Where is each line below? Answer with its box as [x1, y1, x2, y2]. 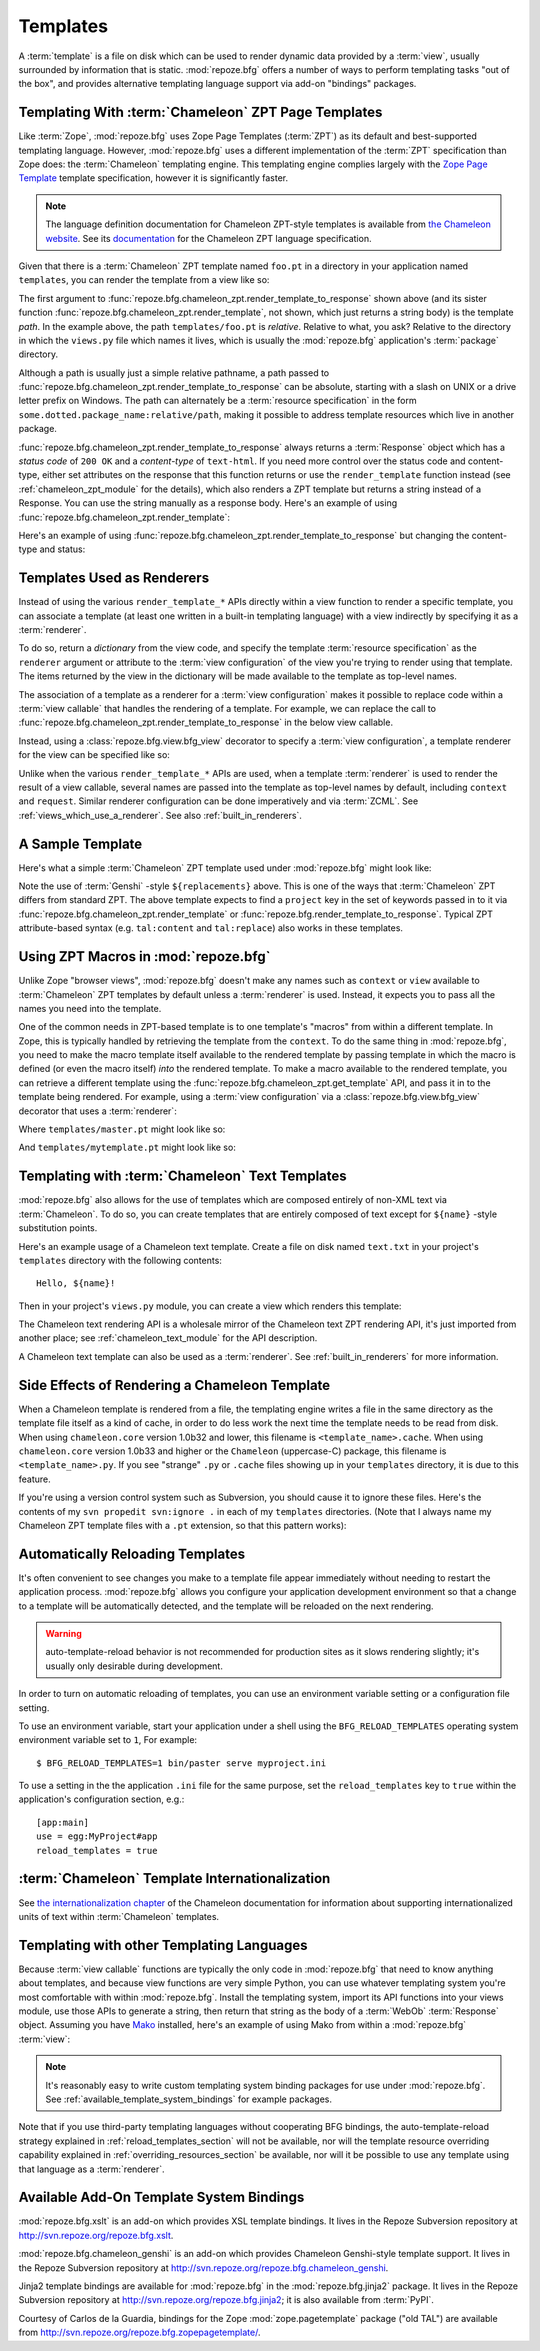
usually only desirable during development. [45, 1660, 224, 1672]
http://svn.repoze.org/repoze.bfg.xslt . [18, 2229, 174, 2241]
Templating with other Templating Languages [18, 1936, 309, 1954]
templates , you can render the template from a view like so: [18, 274, 270, 286]
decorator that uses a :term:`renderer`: [18, 1105, 177, 1117]
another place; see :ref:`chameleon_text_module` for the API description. [18, 1332, 318, 1344]
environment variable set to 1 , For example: [18, 1734, 198, 1746]
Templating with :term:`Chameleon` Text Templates [18, 1168, 347, 1185]
